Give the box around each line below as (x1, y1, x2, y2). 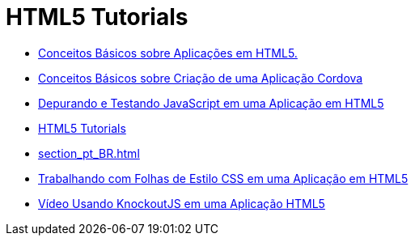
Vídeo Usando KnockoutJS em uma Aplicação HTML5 (38, 196, 325, 210)
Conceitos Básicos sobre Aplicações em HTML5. (38, 45, 298, 60)
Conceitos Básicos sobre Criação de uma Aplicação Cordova (38, 70, 363, 85)
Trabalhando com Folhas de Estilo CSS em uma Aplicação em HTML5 (38, 171, 409, 185)
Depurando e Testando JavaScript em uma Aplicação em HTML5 (38, 96, 384, 110)
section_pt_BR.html (38, 146, 140, 160)
